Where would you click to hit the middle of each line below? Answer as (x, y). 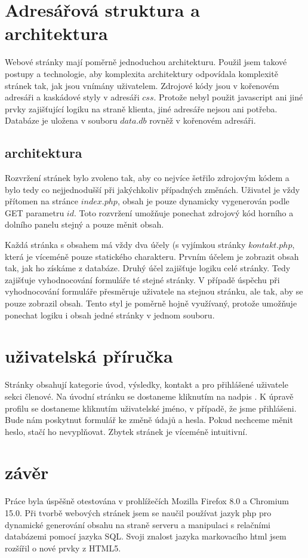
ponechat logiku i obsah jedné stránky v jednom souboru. (110, 315)
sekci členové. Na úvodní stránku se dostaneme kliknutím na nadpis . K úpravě (149, 396)
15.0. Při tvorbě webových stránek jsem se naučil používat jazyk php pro (138, 513)
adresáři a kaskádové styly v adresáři (72, 97)
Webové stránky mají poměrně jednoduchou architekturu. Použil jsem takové (146, 62)
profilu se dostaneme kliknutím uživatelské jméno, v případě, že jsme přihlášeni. (151, 408)
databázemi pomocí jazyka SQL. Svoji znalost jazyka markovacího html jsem (146, 536)
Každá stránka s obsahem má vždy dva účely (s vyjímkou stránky (125, 245)
